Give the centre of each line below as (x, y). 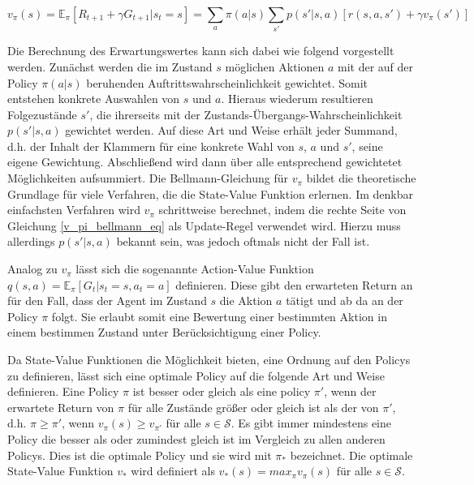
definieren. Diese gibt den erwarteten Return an (294, 284)
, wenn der (350, 391)
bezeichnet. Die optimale (351, 455)
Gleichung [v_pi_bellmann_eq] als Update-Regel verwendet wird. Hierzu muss (204, 225)
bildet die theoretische (361, 178)
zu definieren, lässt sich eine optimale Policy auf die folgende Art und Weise (196, 375)
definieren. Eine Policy (63, 391)
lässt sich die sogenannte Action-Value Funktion (195, 269)
